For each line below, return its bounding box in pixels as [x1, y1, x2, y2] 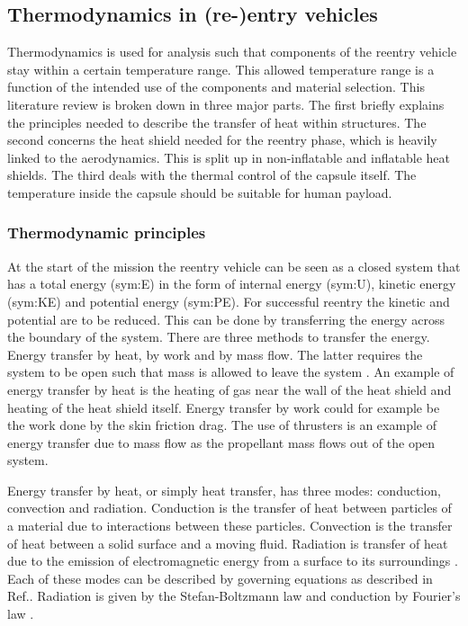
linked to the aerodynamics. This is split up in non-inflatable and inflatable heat [7, 148, 450, 166]
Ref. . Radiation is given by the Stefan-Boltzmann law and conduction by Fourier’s [7, 586, 461, 605]
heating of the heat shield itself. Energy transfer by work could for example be [7, 398, 440, 416]
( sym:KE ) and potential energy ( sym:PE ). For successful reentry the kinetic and [7, 291, 450, 310]
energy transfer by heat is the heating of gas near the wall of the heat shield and [7, 380, 452, 398]
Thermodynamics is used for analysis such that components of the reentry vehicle [7, 42, 457, 61]
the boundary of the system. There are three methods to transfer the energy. [7, 327, 430, 346]
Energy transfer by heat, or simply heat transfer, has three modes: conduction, [7, 480, 441, 499]
